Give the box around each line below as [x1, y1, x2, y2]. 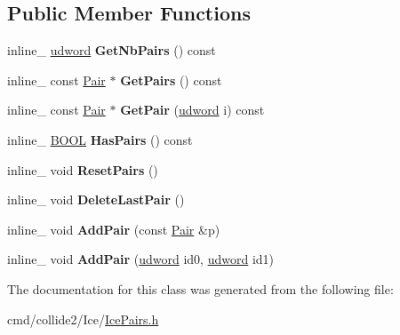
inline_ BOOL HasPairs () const [7, 130, 193, 148]
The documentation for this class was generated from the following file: [7, 279, 394, 298]
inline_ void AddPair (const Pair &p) [7, 219, 220, 238]
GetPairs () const [120, 70, 222, 89]
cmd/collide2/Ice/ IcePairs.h [7, 309, 159, 328]
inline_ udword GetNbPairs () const [7, 41, 216, 60]
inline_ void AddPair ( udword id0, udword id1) [7, 250, 275, 268]
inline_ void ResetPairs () [7, 160, 158, 179]
